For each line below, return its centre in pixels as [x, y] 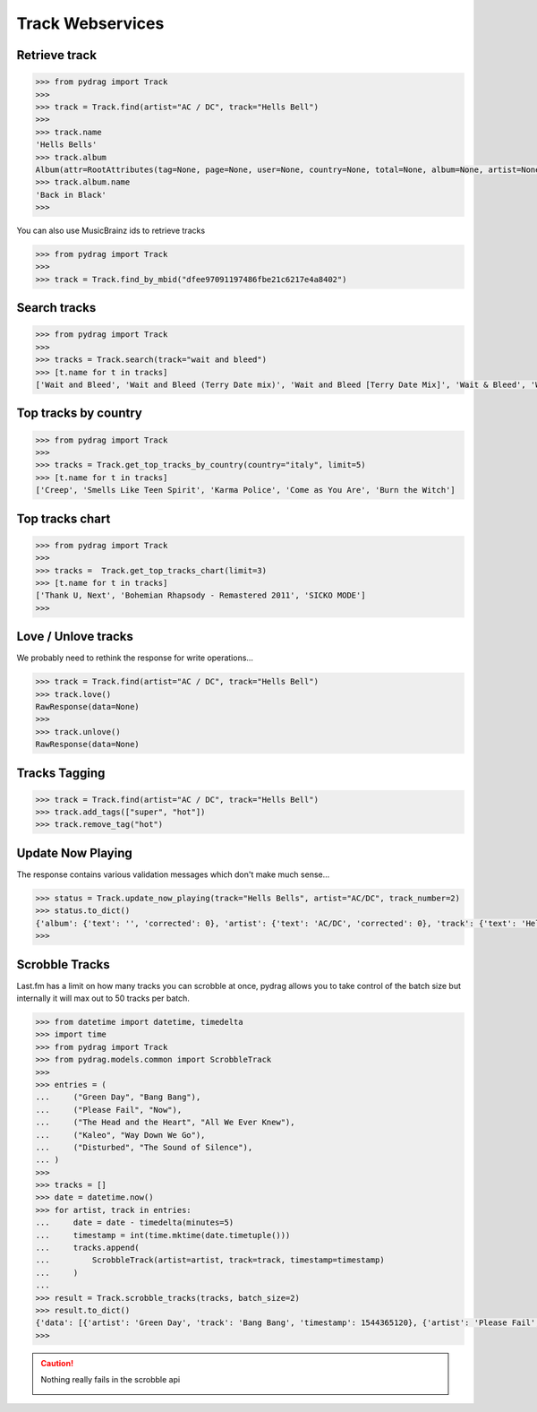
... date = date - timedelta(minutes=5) [135, 1223]
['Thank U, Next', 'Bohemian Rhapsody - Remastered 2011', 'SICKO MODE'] [200, 595]
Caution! [57, 1363]
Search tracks [56, 308]
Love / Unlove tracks [75, 637]
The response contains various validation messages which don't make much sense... [173, 874]
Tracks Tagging [61, 773]
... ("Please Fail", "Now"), [109, 1110]
